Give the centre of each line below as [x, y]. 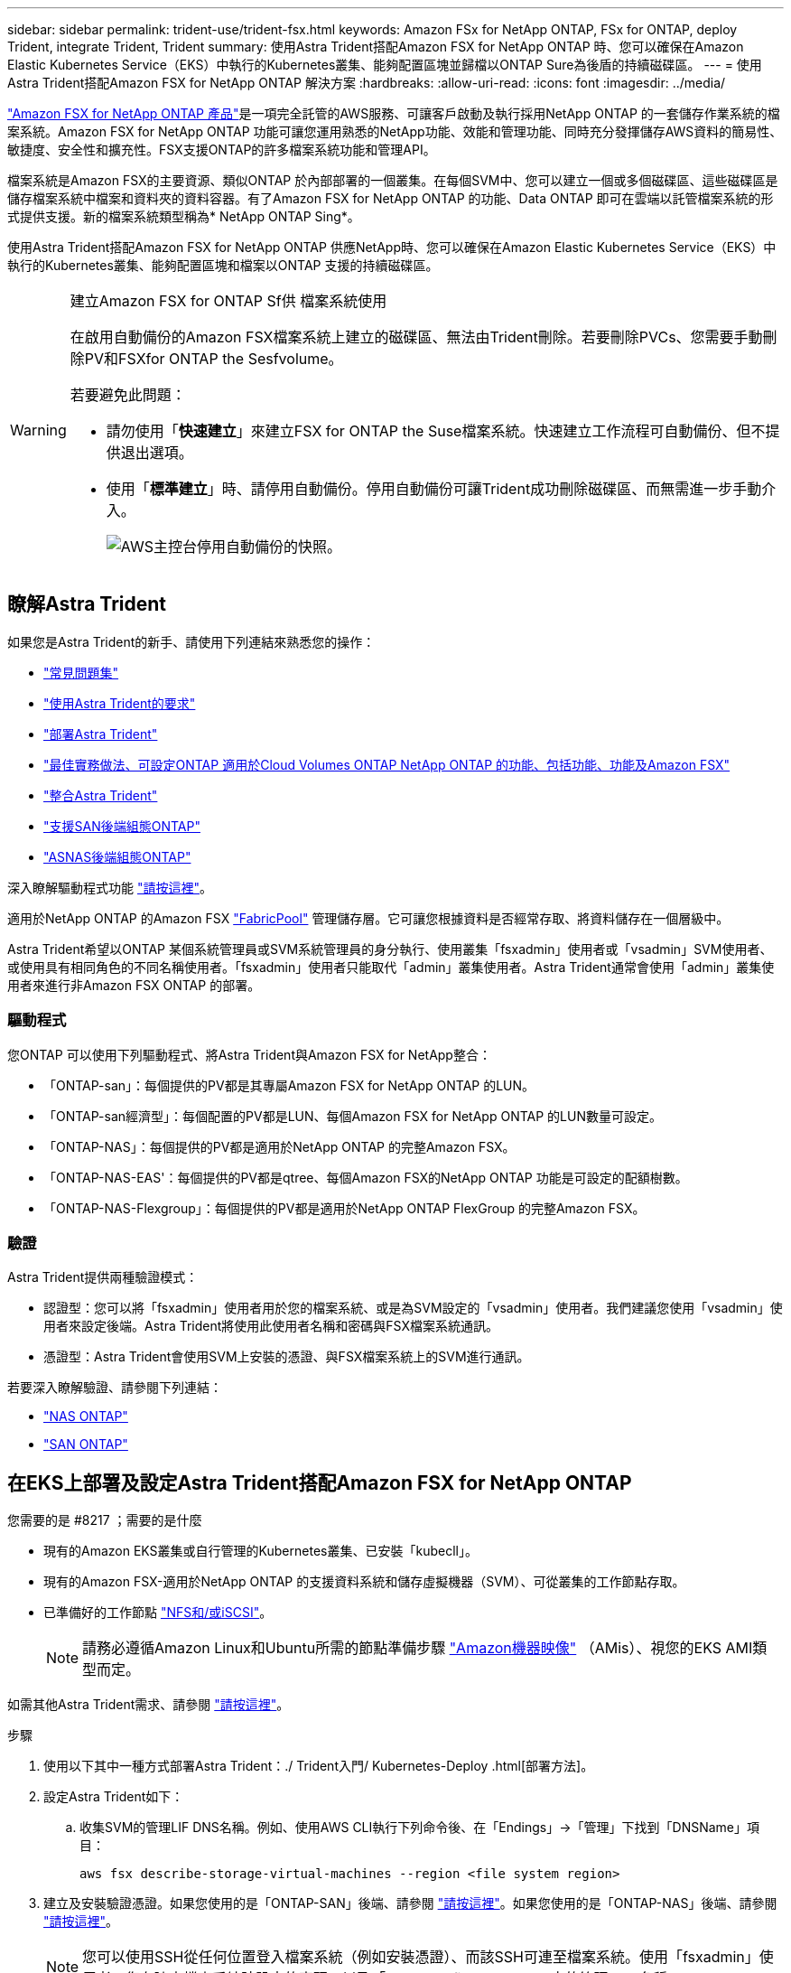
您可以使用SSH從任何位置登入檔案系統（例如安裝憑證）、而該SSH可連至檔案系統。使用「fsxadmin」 [421, 1957]
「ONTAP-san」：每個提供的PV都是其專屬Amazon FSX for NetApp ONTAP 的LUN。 [289, 1085]
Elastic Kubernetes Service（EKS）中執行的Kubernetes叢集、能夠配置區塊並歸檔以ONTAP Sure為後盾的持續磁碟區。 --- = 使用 [385, 65]
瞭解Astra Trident [87, 604]
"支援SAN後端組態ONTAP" [122, 826]
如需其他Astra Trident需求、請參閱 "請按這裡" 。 [149, 1705]
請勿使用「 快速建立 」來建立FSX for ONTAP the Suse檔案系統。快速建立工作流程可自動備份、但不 [436, 431]
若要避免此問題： [128, 395]
